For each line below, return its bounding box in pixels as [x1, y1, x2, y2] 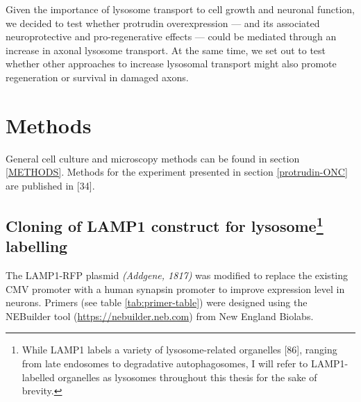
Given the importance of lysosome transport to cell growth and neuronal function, [6, 2, 355, 16]
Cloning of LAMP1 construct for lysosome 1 [6, 212, 324, 236]
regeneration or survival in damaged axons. [6, 69, 189, 84]
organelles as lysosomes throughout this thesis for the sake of [58, 369, 317, 384]
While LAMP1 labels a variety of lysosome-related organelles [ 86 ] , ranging [22, 342, 337, 357]
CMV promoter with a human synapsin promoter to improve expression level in [6, 281, 345, 296]
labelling [6, 235, 68, 257]
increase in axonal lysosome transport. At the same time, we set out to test [6, 42, 326, 57]
